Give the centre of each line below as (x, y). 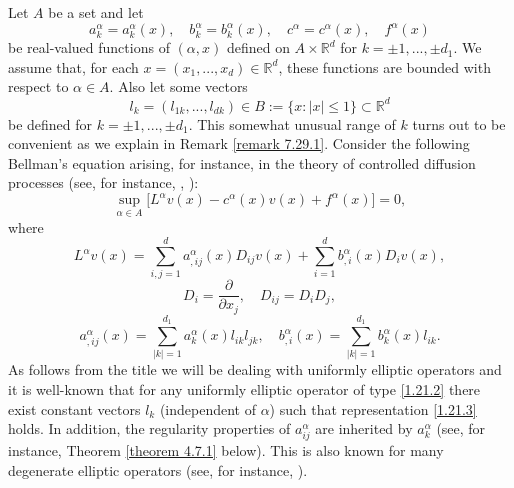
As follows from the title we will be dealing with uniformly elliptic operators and (255, 369)
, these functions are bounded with (384, 66)
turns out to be (459, 123)
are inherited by (364, 428)
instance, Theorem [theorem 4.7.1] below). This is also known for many (226, 450)
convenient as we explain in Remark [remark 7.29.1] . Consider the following (239, 143)
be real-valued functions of (89, 47)
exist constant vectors (74, 408)
